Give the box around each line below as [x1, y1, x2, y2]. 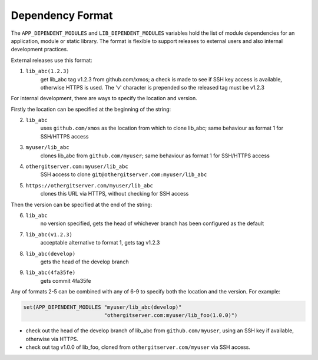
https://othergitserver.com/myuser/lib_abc [25, 182, 153, 189]
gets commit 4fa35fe [40, 277, 91, 284]
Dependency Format [11, 9, 113, 22]
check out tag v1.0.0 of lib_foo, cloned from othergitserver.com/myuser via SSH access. [25, 344, 250, 351]
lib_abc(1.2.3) [25, 68, 70, 75]
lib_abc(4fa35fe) [25, 269, 76, 276]
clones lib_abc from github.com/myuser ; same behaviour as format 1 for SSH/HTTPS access [40, 152, 270, 159]
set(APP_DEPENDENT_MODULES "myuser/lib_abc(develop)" [23, 304, 182, 311]
